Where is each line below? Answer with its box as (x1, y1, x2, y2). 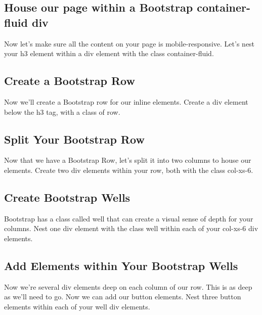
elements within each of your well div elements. (4, 301, 150, 311)
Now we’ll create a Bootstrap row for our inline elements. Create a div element (4, 96, 248, 107)
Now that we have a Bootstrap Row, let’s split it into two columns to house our (4, 155, 251, 165)
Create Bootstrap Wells (4, 189, 130, 205)
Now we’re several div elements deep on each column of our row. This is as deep (4, 281, 252, 292)
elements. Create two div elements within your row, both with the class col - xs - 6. (4, 164, 253, 175)
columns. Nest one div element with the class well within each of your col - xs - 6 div (4, 223, 258, 234)
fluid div (4, 14, 49, 30)
